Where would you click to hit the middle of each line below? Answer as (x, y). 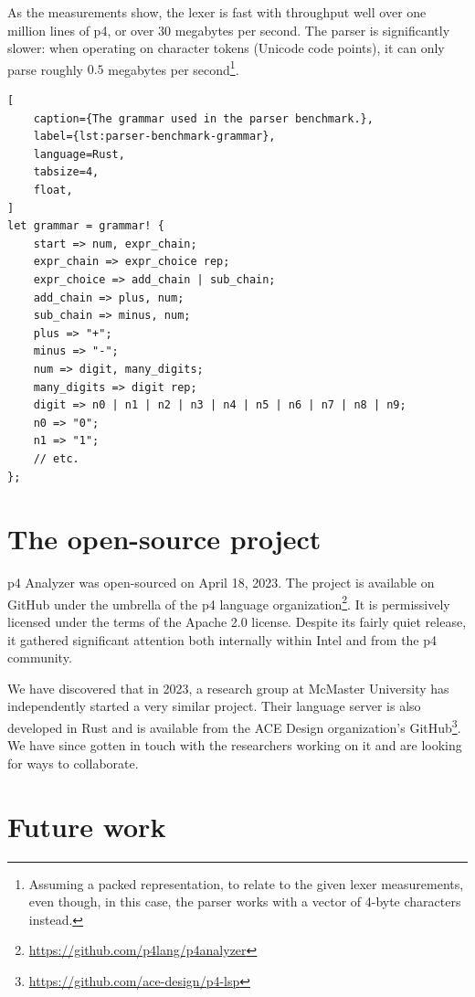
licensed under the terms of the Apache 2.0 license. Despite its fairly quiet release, (237, 622)
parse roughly (46, 69)
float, (53, 190)
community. (40, 658)
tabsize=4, (66, 172)
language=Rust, (79, 154)
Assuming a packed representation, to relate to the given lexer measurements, (246, 883)
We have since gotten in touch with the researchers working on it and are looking (235, 745)
